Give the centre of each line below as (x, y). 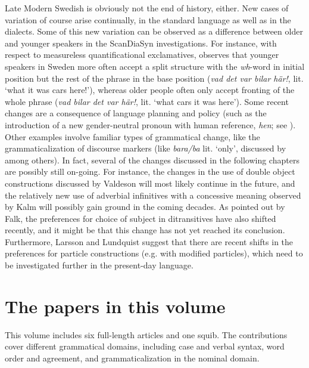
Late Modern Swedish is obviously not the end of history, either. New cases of (147, 8)
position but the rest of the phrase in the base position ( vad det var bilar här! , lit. (154, 78)
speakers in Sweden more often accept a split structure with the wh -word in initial (155, 66)
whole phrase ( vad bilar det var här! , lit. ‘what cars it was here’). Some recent (147, 101)
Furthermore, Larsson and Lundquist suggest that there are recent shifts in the (149, 241)
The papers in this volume (115, 306)
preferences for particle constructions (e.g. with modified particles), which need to (154, 253)
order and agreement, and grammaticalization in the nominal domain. (132, 358)
